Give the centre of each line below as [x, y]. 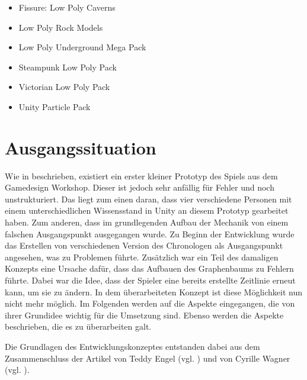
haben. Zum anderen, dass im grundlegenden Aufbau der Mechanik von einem [147, 222]
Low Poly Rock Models [61, 27]
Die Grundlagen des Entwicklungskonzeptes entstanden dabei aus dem [132, 346]
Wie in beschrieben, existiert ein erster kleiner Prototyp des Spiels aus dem [141, 175]
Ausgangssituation [81, 147]
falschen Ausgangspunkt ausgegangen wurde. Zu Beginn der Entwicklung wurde [150, 234]
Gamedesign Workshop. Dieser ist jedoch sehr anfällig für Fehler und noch [140, 187]
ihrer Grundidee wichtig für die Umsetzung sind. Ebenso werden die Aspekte [144, 315]
